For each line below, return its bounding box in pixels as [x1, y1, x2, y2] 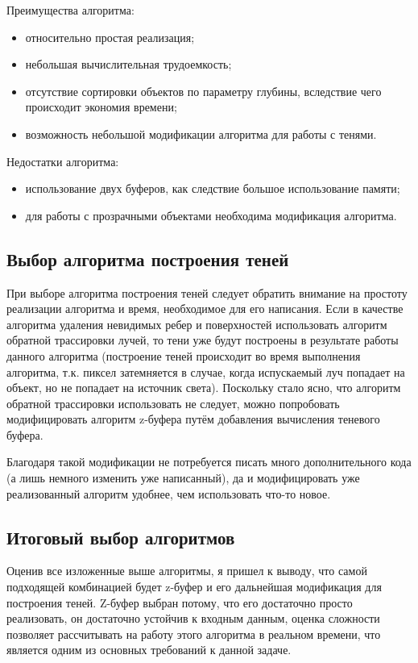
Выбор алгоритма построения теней [6, 246, 289, 271]
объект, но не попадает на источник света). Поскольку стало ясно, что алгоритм [6, 379, 401, 396]
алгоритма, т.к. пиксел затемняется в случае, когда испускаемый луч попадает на [6, 363, 405, 380]
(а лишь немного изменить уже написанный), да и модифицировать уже [6, 469, 360, 486]
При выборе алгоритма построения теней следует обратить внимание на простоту [6, 284, 408, 301]
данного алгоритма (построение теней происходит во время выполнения [6, 347, 361, 364]
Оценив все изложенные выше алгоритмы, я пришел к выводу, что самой [6, 562, 367, 579]
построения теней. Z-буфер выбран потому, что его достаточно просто [6, 594, 353, 611]
